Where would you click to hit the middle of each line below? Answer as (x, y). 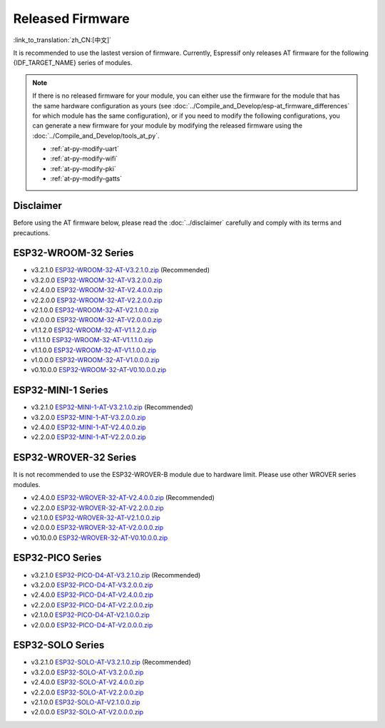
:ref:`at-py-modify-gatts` (86, 179)
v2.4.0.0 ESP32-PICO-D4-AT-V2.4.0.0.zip (92, 595)
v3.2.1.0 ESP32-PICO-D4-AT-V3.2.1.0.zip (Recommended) (116, 575)
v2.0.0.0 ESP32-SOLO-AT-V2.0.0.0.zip (87, 712)
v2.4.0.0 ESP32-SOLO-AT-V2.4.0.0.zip (87, 682)
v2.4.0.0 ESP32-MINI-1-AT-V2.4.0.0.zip (88, 427)
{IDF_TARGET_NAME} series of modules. (73, 63)
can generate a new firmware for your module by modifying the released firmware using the (168, 125)
